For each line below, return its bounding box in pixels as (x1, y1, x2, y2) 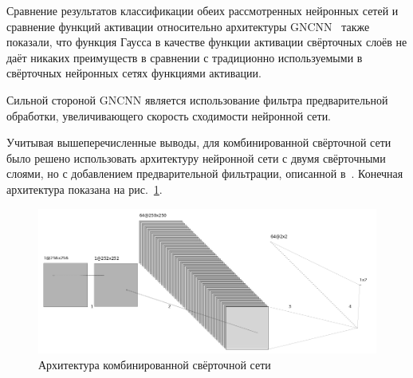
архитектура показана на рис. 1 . (6, 180, 163, 197)
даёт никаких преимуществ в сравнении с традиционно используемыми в (6, 49, 363, 65)
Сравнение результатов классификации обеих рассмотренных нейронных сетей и (6, 2, 399, 18)
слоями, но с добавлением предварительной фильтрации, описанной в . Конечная (6, 165, 403, 182)
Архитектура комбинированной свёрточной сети (38, 356, 271, 373)
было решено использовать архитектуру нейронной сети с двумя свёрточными (6, 149, 386, 166)
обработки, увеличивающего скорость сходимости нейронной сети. (6, 107, 332, 124)
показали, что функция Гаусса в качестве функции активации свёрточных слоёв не (6, 33, 407, 50)
